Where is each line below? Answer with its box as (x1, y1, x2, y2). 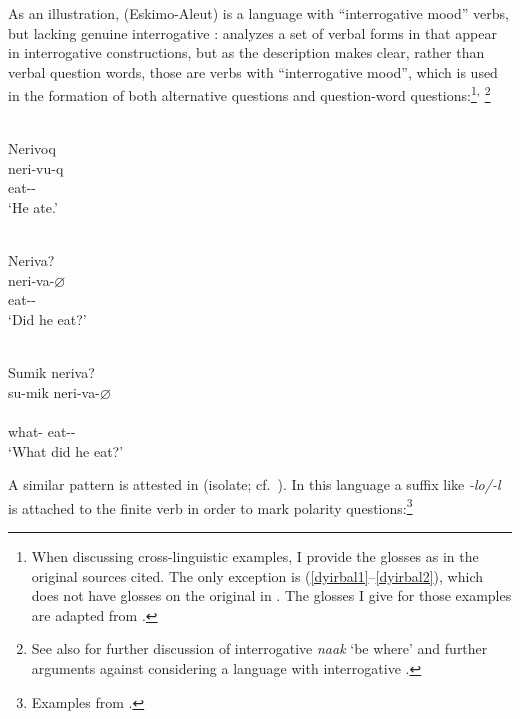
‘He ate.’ (8, 197, 58, 217)
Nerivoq (8, 138, 56, 159)
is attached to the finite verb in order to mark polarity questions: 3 (8, 494, 413, 518)
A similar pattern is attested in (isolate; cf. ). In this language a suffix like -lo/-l (8, 474, 501, 495)
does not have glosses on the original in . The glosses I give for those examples (31, 585, 512, 606)
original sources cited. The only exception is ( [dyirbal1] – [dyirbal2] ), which (31, 565, 484, 586)
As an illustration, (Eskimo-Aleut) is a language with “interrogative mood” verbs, (8, 3, 509, 23)
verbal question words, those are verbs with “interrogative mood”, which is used (8, 61, 498, 82)
